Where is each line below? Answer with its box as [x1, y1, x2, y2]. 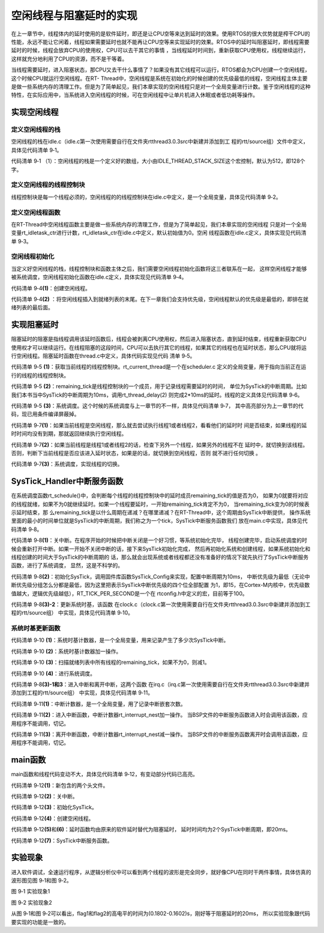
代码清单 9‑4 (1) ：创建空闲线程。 [11, 284, 91, 291]
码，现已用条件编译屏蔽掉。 [11, 410, 80, 418]
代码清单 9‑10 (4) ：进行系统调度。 [11, 670, 96, 677]
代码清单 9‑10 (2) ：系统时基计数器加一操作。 [11, 648, 122, 655]
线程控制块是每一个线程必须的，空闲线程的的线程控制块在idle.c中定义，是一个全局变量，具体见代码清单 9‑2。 [11, 193, 281, 201]
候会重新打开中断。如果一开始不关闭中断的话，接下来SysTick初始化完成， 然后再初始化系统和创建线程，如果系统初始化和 [11, 545, 311, 552]
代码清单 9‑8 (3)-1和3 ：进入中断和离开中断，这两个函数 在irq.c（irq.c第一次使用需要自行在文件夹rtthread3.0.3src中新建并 [11, 681, 310, 688]
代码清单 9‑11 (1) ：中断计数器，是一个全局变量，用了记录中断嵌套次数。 [11, 700, 186, 707]
